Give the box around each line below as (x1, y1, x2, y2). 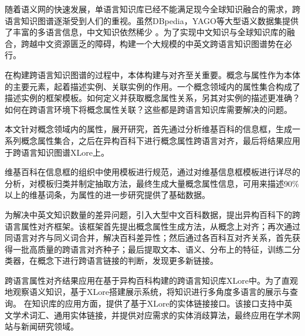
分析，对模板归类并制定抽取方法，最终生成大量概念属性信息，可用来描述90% (5, 177, 299, 189)
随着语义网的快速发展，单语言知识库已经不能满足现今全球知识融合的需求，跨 (5, 3, 300, 15)
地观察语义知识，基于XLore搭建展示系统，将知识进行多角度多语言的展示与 (5, 285, 290, 298)
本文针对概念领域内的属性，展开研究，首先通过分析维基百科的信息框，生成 (5, 123, 292, 135)
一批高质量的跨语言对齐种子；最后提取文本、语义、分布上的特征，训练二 (12, 243, 292, 255)
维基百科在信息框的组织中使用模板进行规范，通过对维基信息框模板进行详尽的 (5, 166, 300, 178)
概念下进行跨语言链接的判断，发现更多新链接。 (37, 254, 218, 267)
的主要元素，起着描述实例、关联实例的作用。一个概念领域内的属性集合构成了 (5, 80, 300, 92)
